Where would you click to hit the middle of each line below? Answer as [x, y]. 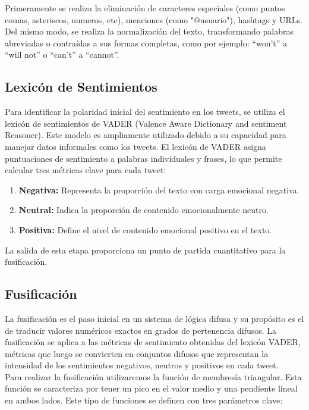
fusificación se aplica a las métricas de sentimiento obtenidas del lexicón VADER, [153, 342]
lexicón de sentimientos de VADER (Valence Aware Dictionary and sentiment [146, 123]
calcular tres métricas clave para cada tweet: [86, 170]
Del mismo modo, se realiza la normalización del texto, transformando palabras [149, 31]
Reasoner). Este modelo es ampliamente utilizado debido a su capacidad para [146, 135]
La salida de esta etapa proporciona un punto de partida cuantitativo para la [145, 250]
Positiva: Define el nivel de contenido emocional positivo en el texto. [145, 229]
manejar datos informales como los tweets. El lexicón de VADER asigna [135, 146]
